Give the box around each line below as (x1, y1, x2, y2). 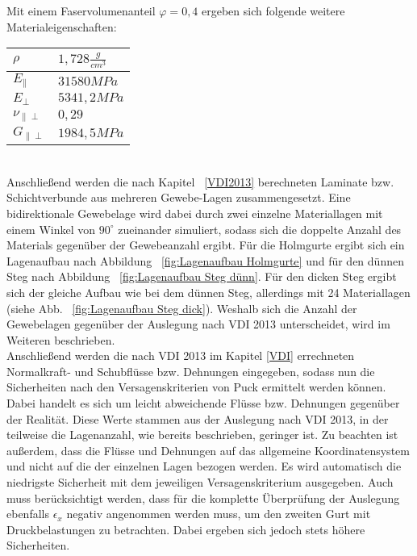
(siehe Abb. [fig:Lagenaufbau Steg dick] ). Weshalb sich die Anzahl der (6, 299, 357, 316)
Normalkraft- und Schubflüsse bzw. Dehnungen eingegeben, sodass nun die (6, 362, 375, 379)
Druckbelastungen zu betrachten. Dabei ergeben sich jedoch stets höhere (6, 520, 365, 537)
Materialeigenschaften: (6, 18, 117, 35)
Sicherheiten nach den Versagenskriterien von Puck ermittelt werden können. (6, 378, 386, 395)
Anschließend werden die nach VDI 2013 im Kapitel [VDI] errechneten (6, 347, 355, 364)
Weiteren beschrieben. (6, 331, 115, 348)
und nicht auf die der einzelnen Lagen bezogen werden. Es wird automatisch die (6, 458, 402, 474)
